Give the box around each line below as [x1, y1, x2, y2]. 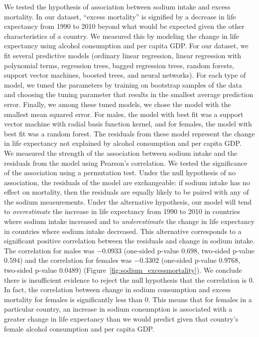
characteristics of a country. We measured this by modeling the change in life [4, 30, 239, 41]
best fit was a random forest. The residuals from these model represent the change [4, 128, 255, 138]
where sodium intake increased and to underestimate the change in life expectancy [4, 216, 255, 226]
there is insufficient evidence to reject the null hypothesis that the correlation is [4, 274, 247, 285]
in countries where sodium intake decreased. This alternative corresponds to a [4, 225, 242, 236]
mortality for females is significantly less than [4, 294, 143, 304]
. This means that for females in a [148, 294, 252, 304]
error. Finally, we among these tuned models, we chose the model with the [4, 99, 231, 109]
